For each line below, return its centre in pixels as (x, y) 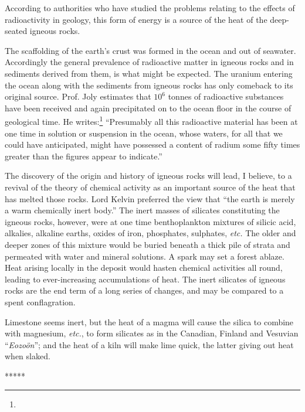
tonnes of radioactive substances (226, 96)
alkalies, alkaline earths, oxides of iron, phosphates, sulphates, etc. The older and (150, 233)
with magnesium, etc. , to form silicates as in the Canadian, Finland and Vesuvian (152, 333)
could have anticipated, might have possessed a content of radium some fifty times (152, 144)
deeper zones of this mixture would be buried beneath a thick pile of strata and (148, 244)
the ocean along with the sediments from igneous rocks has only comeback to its (149, 85)
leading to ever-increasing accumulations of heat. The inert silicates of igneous (145, 279)
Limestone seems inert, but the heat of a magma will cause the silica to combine (149, 321)
